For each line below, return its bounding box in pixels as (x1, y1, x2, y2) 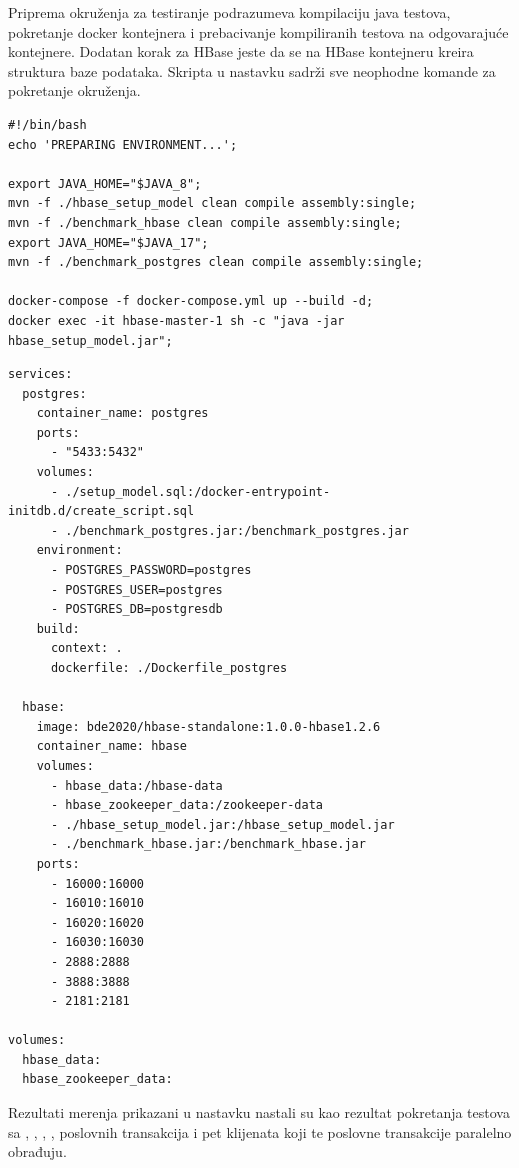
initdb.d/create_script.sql (8, 504, 195, 519)
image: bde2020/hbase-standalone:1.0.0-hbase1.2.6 (36, 719, 381, 734)
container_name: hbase (36, 739, 187, 754)
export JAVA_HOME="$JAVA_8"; (8, 176, 202, 191)
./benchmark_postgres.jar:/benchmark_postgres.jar (65, 523, 409, 538)
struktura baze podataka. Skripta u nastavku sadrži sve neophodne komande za (8, 60, 496, 81)
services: (8, 367, 73, 382)
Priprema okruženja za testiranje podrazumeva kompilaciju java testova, (8, 2, 451, 22)
